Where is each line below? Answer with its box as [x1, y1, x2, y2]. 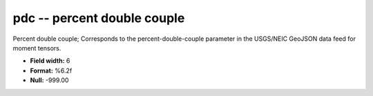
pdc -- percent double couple [12, 10, 185, 26]
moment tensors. [12, 44, 61, 52]
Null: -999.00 [30, 76, 69, 84]
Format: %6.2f [30, 66, 73, 75]
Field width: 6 [30, 57, 70, 65]
